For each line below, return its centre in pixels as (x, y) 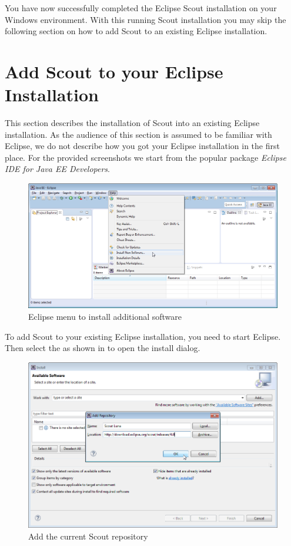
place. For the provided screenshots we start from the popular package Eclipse (146, 157)
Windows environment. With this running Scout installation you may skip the (145, 19)
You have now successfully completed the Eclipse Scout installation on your (141, 8)
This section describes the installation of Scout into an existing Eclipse (132, 123)
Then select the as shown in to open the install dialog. (103, 348)
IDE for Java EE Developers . (58, 169)
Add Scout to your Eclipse (114, 71)
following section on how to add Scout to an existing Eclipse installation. (136, 31)
